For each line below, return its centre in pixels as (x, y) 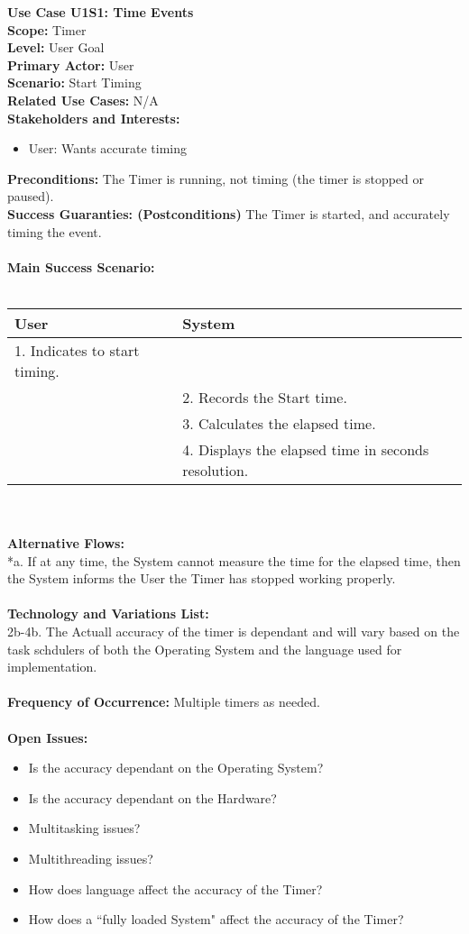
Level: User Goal (56, 47)
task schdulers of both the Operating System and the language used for (205, 649)
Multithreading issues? (91, 858)
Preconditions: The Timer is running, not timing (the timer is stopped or (216, 178)
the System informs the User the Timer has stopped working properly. (202, 578)
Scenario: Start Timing (74, 82)
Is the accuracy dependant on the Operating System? (176, 768)
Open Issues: (48, 737)
